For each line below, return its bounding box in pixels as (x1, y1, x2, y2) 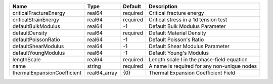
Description (148, 3, 178, 10)
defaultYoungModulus (12, 50, 65, 56)
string (87, 63, 101, 69)
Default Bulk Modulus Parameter (148, 23, 226, 30)
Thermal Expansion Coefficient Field (148, 69, 235, 76)
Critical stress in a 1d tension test (148, 16, 227, 23)
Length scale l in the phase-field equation (148, 56, 248, 63)
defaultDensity (12, 29, 48, 36)
